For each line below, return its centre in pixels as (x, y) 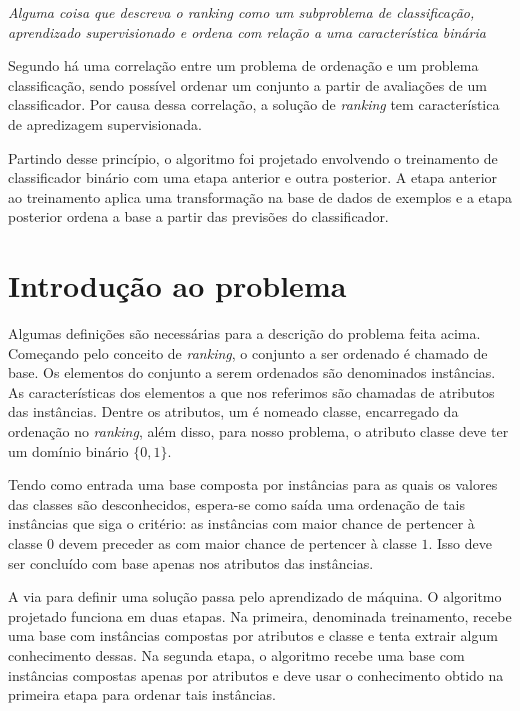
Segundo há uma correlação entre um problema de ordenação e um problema (243, 65)
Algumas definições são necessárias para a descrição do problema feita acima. (244, 333)
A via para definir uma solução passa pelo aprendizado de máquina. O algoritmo (255, 596)
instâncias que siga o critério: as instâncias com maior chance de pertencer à (241, 523)
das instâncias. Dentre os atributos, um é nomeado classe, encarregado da (233, 411)
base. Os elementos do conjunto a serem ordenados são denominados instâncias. (252, 372)
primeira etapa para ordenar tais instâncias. (142, 694)
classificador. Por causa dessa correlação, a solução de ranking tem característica (254, 104)
